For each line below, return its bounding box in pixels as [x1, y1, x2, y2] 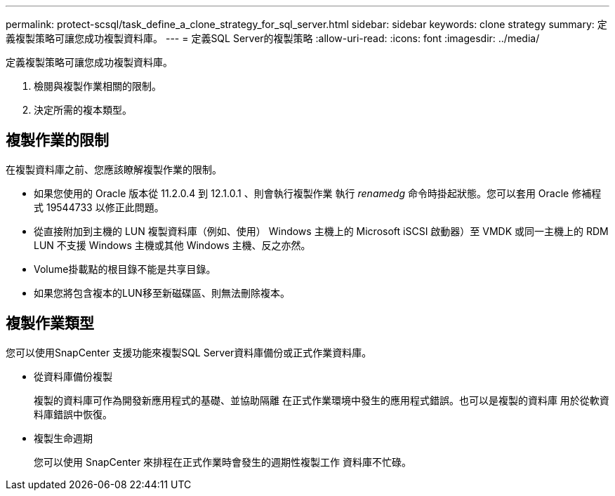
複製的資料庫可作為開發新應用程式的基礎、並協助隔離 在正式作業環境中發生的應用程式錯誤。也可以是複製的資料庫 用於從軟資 [34, 394, 609, 406]
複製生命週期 [34, 431, 93, 444]
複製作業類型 [6, 314, 94, 333]
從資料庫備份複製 [34, 370, 112, 382]
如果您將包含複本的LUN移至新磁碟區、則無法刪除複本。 [34, 286, 290, 299]
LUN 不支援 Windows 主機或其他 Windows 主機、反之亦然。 [34, 239, 311, 251]
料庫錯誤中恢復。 [34, 408, 112, 420]
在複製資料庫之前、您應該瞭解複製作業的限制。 [6, 163, 222, 175]
